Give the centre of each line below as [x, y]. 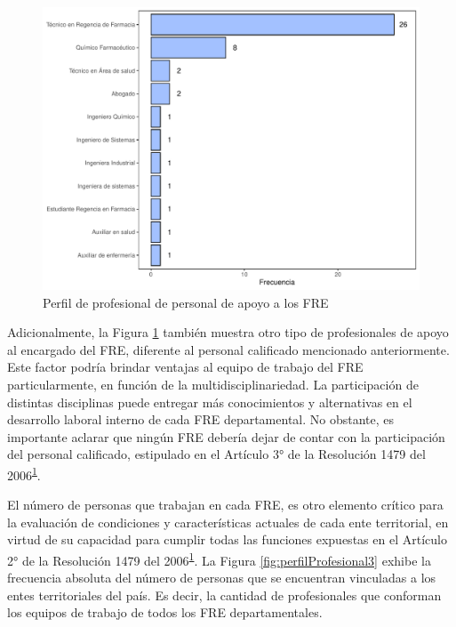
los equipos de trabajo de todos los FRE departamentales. [165, 612]
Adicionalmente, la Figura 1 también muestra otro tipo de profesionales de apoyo [228, 332]
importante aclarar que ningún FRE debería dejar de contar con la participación [226, 436]
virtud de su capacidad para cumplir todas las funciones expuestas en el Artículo [227, 539]
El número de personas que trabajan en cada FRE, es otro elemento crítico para [225, 505]
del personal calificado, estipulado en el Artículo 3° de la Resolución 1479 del [216, 454]
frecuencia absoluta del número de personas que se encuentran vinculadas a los [222, 578]
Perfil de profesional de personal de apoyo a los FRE [186, 302]
